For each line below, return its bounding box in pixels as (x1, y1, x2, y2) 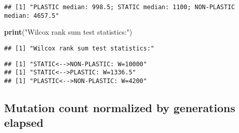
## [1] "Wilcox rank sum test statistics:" (4, 44, 155, 52)
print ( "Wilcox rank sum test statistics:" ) (4, 26, 133, 37)
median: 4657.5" (4, 12, 59, 19)
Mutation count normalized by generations (4, 99, 235, 115)
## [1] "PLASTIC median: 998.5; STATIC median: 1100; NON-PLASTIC (4, 4, 235, 11)
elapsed (4, 115, 44, 130)
